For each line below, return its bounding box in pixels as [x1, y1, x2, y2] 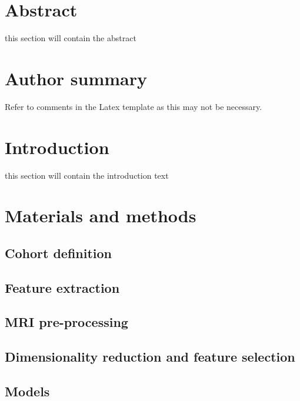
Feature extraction [5, 278, 120, 296]
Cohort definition [5, 243, 112, 262]
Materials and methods [5, 203, 196, 228]
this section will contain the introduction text [5, 169, 169, 181]
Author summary [5, 66, 148, 90]
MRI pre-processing [5, 313, 128, 331]
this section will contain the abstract [5, 32, 136, 44]
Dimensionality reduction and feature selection [5, 347, 295, 366]
